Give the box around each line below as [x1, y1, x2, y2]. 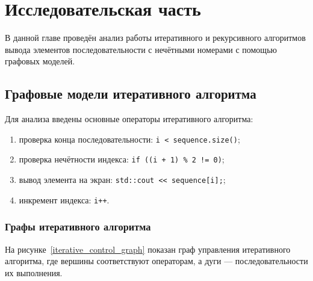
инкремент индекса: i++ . [19, 193, 110, 206]
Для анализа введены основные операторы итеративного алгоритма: [5, 113, 253, 125]
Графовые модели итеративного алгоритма [5, 84, 256, 103]
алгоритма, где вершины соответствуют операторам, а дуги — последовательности [5, 255, 308, 267]
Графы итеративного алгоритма [5, 219, 151, 234]
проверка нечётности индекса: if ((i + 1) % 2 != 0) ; [19, 153, 225, 165]
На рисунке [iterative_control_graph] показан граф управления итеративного [5, 242, 291, 255]
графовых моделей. [5, 55, 75, 67]
